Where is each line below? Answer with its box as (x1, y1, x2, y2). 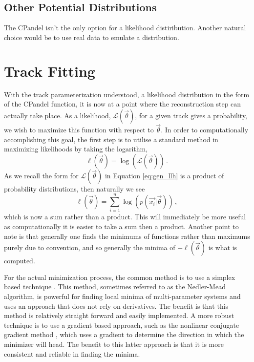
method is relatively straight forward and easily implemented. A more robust (4, 310, 234, 320)
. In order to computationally (161, 124, 249, 134)
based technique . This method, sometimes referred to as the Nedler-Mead (4, 281, 226, 292)
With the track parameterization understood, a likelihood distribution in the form (4, 89, 250, 99)
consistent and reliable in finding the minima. (4, 348, 140, 359)
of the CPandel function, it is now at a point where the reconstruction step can (4, 99, 241, 109)
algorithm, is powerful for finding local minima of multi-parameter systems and (4, 291, 241, 301)
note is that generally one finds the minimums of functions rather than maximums (4, 231, 250, 241)
